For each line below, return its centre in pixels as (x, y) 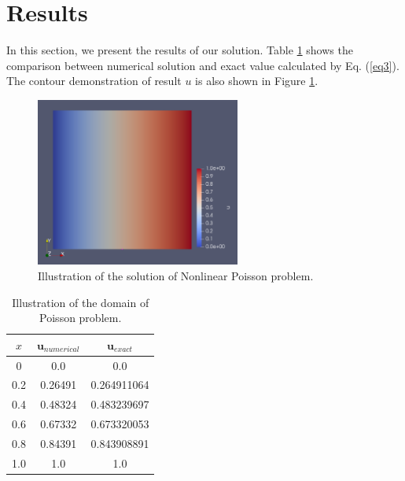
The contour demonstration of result (94, 81)
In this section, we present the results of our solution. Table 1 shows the (180, 50)
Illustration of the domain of (81, 302)
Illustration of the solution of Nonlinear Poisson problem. (176, 275)
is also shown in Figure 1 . (257, 81)
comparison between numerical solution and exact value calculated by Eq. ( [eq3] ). (203, 65)
